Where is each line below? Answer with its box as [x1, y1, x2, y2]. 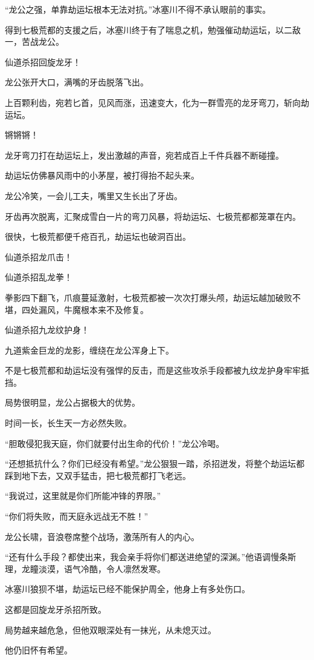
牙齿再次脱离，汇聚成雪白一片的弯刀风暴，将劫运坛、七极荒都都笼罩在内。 [5, 210, 301, 222]
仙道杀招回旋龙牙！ [5, 55, 81, 68]
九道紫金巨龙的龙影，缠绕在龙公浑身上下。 [5, 343, 174, 356]
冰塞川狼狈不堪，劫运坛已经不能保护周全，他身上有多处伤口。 [5, 582, 250, 595]
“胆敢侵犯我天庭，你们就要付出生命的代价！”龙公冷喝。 [5, 437, 225, 449]
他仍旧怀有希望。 [5, 644, 72, 656]
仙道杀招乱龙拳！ [5, 271, 72, 283]
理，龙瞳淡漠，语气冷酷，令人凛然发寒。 [5, 562, 165, 575]
